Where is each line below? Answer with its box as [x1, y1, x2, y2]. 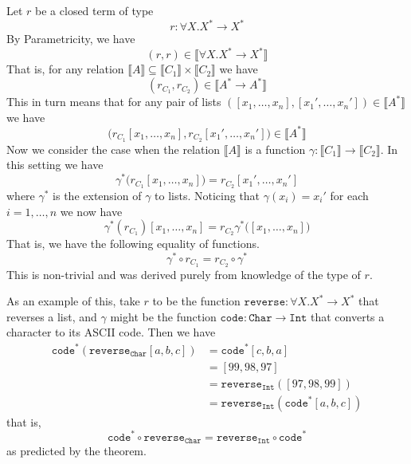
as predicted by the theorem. [6, 442, 147, 459]
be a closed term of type [35, 2, 154, 18]
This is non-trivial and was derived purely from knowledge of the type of [6, 265, 361, 282]
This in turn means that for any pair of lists [6, 93, 221, 110]
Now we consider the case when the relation [6, 140, 221, 157]
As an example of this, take [6, 293, 140, 309]
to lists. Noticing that [155, 187, 260, 203]
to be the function [152, 293, 241, 309]
